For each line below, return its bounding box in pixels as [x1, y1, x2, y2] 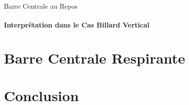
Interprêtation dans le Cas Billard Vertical [4, 20, 150, 30]
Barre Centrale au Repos [4, 1, 78, 11]
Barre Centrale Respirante [4, 48, 186, 67]
